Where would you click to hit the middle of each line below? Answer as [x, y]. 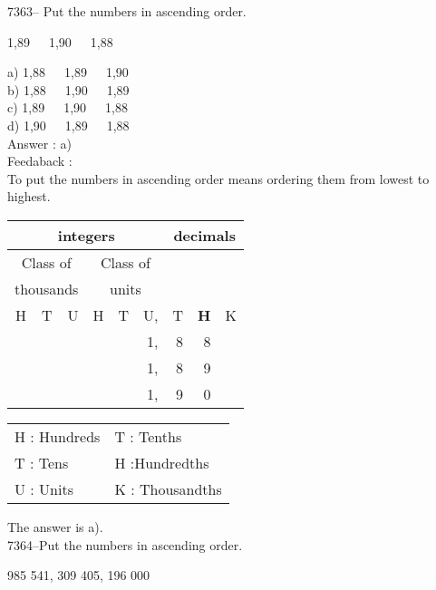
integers [86, 235]
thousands [47, 288]
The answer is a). [55, 526]
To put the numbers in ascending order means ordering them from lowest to [218, 178]
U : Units [44, 488]
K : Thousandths [168, 488]
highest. [29, 196]
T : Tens [42, 462]
